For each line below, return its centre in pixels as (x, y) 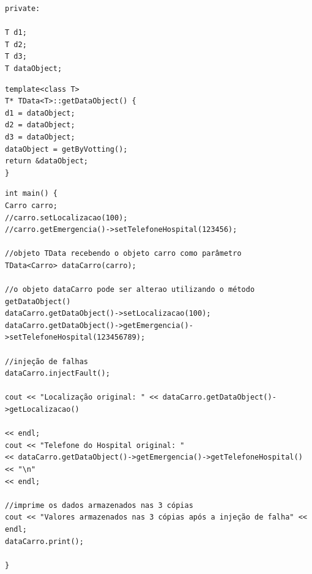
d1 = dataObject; (40, 113)
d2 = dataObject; (40, 125)
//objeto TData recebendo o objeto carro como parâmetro (123, 254)
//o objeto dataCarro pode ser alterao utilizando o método (130, 290)
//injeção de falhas (47, 361)
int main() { (31, 194)
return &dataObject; (47, 161)
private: (23, 9)
